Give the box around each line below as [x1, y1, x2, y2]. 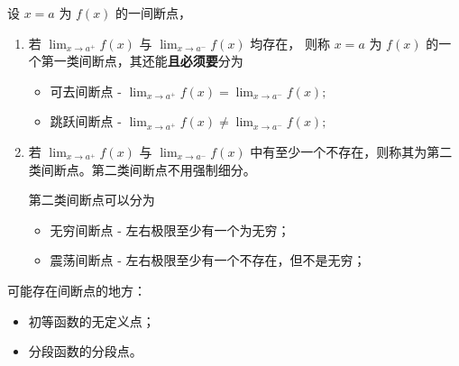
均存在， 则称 [250, 33, 331, 52]
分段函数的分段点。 [28, 342, 142, 361]
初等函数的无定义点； [28, 311, 155, 330]
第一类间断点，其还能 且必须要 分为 [41, 51, 243, 70]
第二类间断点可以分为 [28, 190, 155, 209]
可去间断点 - [50, 81, 122, 100]
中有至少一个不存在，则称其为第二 [250, 142, 453, 160]
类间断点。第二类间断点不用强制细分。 [28, 160, 256, 178]
